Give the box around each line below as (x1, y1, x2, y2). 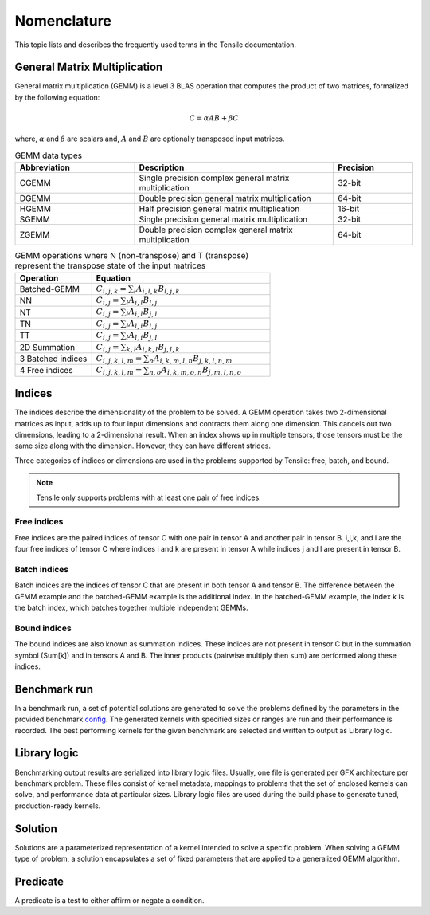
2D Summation (19, 341, 76, 352)
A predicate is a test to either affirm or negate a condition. (14, 895, 205, 905)
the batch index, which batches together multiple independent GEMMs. (14, 603, 248, 612)
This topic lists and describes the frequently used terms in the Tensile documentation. (14, 40, 297, 49)
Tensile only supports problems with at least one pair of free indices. (36, 493, 262, 502)
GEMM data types (14, 150, 83, 161)
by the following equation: (14, 92, 100, 102)
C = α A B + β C (189, 114, 239, 123)
